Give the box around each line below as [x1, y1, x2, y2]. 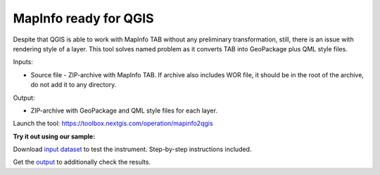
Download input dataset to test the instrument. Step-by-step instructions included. [13, 145, 252, 154]
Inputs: [13, 58, 33, 66]
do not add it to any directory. [30, 81, 117, 89]
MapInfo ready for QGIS [13, 11, 154, 26]
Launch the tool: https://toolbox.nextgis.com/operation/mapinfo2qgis [13, 119, 214, 128]
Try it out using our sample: [13, 132, 96, 141]
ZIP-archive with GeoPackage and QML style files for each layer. [30, 106, 218, 115]
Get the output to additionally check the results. [13, 158, 151, 167]
